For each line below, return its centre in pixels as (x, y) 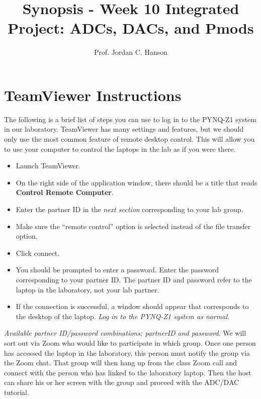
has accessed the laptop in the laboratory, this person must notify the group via (127, 353)
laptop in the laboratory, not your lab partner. (88, 289)
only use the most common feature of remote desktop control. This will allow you (129, 139)
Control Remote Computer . (65, 192)
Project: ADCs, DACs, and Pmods (131, 28)
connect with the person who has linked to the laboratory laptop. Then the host (128, 372)
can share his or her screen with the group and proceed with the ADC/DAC (122, 382)
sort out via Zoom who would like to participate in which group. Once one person (130, 342)
